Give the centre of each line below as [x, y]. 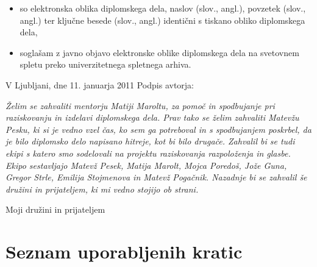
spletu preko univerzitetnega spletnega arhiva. [105, 64]
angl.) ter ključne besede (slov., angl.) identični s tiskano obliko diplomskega [162, 20]
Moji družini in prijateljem [55, 209]
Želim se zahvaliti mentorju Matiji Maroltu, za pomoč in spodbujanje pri [140, 105]
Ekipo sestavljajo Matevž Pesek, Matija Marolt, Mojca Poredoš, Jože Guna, [146, 165]
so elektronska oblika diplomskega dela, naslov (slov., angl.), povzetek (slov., [163, 8]
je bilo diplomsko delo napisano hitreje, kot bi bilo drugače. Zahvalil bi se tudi [150, 141]
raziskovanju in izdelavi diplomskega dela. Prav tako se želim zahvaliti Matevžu [152, 117]
